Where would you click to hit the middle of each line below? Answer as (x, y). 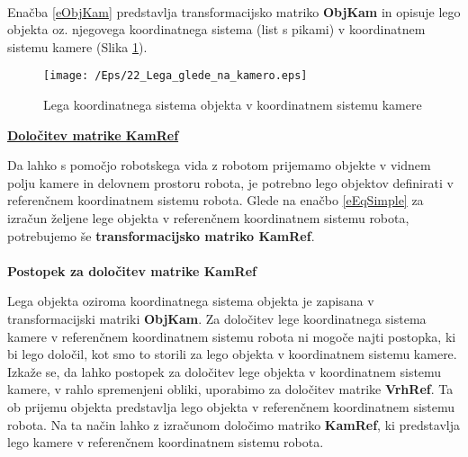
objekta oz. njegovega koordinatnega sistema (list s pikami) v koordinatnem (216, 29)
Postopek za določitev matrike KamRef (132, 270)
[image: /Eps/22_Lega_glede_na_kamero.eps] (175, 76)
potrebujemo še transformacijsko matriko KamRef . (161, 235)
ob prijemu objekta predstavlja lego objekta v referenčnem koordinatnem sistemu (231, 406)
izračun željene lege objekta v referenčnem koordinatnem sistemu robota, (208, 218)
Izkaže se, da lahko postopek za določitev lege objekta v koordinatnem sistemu (225, 371)
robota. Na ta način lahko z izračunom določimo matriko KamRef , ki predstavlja (234, 424)
